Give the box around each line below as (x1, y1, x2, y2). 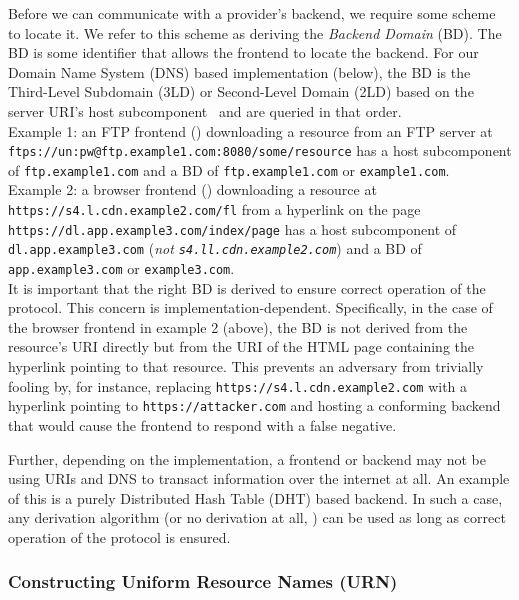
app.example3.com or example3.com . (8, 258, 235, 279)
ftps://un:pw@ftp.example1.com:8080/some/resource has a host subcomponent (8, 140, 512, 161)
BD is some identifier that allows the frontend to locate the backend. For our (8, 42, 479, 63)
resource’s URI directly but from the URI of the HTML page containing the (8, 336, 474, 357)
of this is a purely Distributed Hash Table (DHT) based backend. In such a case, (8, 487, 503, 508)
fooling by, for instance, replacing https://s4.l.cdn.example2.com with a (8, 375, 468, 396)
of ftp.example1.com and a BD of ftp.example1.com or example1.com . (8, 159, 450, 180)
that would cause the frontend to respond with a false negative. (8, 414, 397, 435)
